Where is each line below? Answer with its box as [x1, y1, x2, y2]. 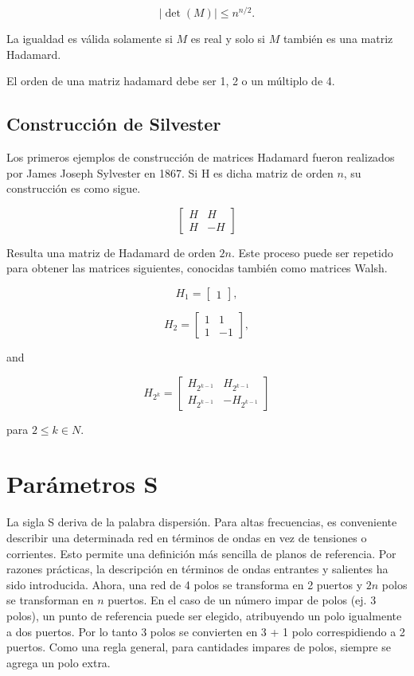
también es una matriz [283, 30, 393, 47]
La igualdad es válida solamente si [6, 30, 173, 47]
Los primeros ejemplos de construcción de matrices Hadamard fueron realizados [6, 149, 395, 166]
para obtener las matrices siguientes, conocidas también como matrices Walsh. [6, 260, 388, 276]
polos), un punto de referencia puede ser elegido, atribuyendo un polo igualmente [6, 607, 402, 623]
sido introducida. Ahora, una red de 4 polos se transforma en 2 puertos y [6, 576, 363, 592]
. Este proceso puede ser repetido [231, 244, 393, 260]
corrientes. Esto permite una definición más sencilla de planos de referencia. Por [6, 545, 396, 561]
